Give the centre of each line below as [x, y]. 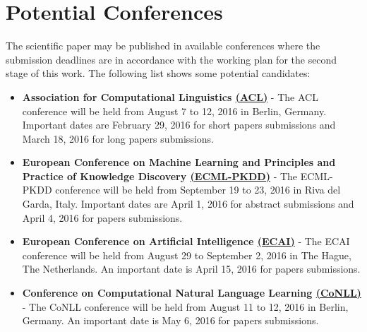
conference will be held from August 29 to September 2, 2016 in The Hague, [187, 255]
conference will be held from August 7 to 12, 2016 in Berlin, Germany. [174, 111]
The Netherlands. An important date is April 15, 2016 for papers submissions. [191, 269]
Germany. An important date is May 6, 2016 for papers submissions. [170, 320]
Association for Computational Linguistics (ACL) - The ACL [170, 96]
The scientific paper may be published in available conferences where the [163, 46]
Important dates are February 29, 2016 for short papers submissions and [179, 125]
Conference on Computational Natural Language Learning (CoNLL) [192, 293]
